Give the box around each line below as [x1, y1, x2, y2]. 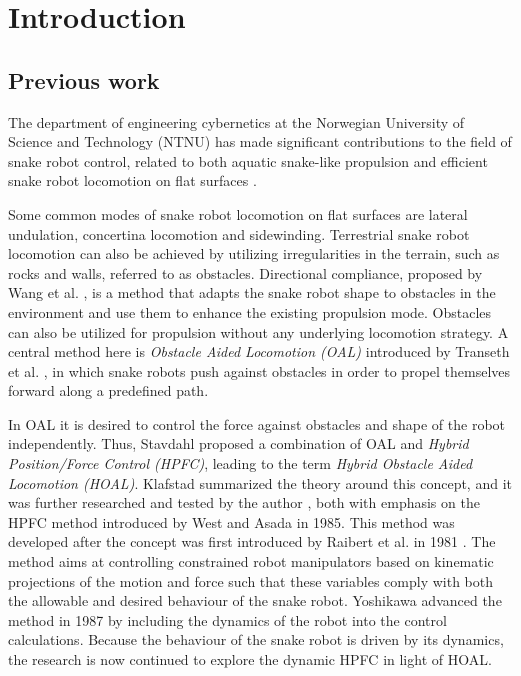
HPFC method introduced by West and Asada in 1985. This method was [8, 511, 455, 532]
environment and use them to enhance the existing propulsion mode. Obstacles [8, 301, 492, 322]
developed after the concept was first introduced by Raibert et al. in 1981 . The [8, 531, 496, 552]
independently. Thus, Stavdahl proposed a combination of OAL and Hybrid [8, 433, 469, 454]
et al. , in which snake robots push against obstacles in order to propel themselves [8, 360, 511, 381]
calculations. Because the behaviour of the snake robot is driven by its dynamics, [8, 629, 504, 650]
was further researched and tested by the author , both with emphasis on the [8, 492, 480, 513]
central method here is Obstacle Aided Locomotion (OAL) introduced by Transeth [8, 341, 510, 362]
